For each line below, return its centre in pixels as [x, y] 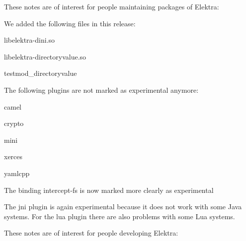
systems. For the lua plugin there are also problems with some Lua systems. [120, 216]
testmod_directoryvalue [41, 73]
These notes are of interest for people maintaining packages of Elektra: [112, 6]
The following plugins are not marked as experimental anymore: [101, 90]
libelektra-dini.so [30, 40]
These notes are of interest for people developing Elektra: [91, 233]
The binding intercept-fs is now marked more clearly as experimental [109, 190]
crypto [14, 123]
